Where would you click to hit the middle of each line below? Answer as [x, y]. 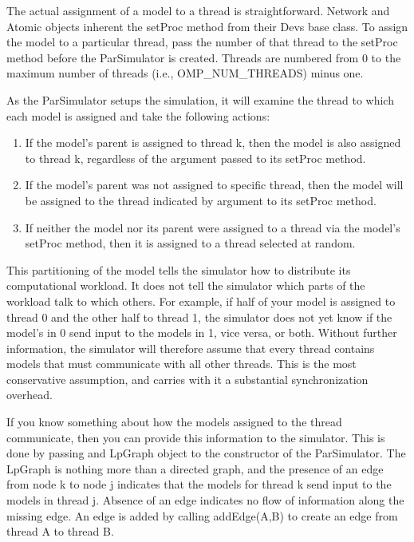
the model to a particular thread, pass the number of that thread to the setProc [202, 42]
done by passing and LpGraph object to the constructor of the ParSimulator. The [206, 453]
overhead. [30, 395]
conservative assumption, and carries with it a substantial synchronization [187, 379]
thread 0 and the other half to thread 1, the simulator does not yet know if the [199, 316]
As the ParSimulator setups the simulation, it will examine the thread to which [200, 99]
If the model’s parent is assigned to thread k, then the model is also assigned [213, 142]
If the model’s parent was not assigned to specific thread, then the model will [214, 185]
